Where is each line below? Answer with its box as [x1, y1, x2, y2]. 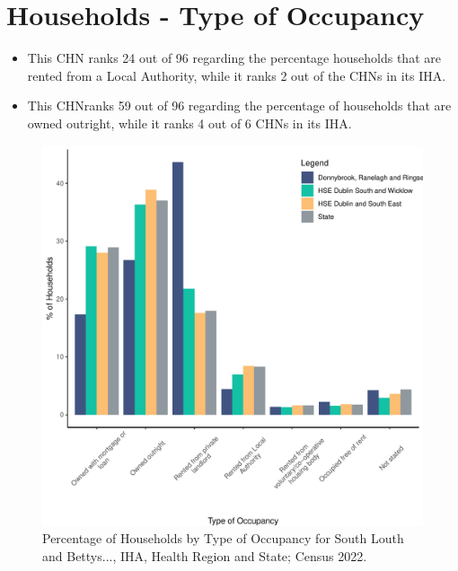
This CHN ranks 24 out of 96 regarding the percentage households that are [27, 48, 441, 67]
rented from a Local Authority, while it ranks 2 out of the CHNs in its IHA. [27, 66, 446, 84]
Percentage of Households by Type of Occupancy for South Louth [42, 529, 404, 548]
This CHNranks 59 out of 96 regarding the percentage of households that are [27, 96, 452, 115]
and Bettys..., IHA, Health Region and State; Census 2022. [42, 546, 367, 565]
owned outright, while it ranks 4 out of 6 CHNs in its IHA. [27, 113, 352, 132]
